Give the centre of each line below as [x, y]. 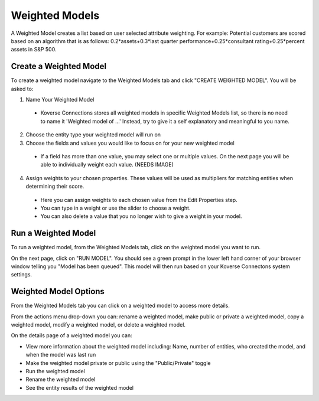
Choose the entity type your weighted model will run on [93, 135]
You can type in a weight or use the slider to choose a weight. [115, 208]
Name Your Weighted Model [60, 100]
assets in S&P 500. [34, 50]
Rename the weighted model [61, 379]
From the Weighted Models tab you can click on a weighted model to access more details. [120, 306]
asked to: [22, 89]
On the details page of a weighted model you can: [71, 335]
